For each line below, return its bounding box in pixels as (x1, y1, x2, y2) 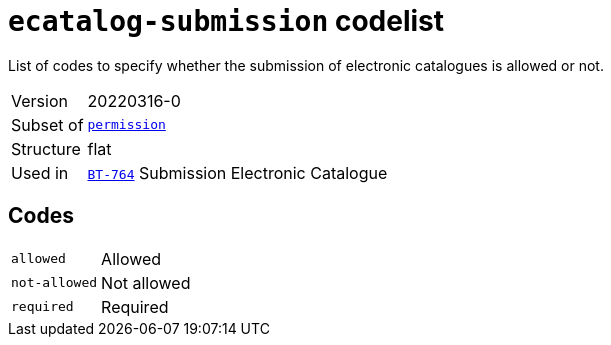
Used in (11, 162, 69, 183)
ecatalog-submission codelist (8, 4, 445, 38)
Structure (11, 138, 81, 159)
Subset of (11, 114, 84, 135)
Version (11, 90, 68, 111)
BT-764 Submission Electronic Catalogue (87, 162, 388, 183)
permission (87, 117, 166, 133)
